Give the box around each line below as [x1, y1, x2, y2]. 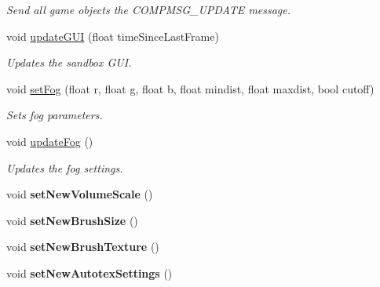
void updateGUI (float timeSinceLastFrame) [6, 27, 219, 44]
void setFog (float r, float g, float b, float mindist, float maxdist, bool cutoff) [6, 80, 375, 96]
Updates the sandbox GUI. [6, 54, 132, 71]
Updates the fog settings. [6, 159, 123, 176]
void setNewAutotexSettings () [6, 264, 173, 281]
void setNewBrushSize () [6, 212, 138, 228]
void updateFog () [6, 133, 93, 149]
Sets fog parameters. [6, 107, 103, 123]
